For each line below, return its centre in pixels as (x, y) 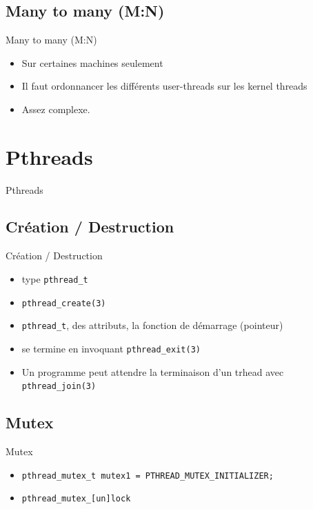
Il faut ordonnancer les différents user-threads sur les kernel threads (164, 86)
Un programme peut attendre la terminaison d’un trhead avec (153, 371)
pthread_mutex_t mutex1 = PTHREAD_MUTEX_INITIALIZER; (148, 476)
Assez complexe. (56, 109)
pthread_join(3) (59, 387)
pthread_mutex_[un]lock (76, 499)
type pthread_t (55, 278)
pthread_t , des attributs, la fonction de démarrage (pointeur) (152, 325)
